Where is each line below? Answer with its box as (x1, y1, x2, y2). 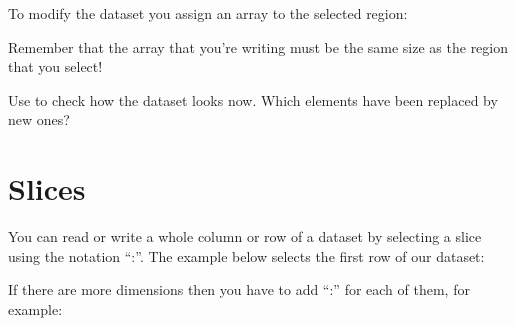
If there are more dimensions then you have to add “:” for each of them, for (8, 279, 470, 300)
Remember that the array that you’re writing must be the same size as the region (8, 36, 509, 57)
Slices (8, 168, 86, 209)
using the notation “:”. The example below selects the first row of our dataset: (8, 245, 485, 266)
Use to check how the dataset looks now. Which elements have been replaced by (8, 89, 498, 110)
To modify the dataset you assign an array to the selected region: (8, 3, 408, 23)
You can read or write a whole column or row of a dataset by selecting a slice (8, 226, 482, 247)
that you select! (8, 56, 103, 77)
